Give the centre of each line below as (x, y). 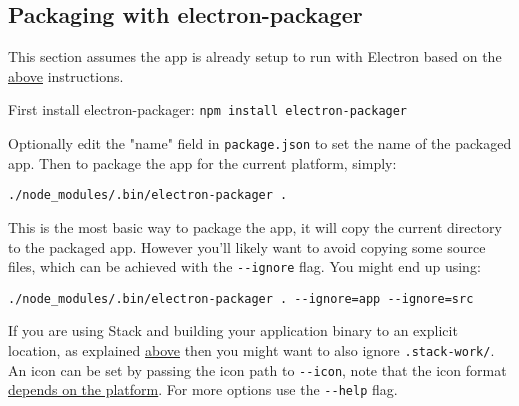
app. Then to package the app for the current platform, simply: (202, 162)
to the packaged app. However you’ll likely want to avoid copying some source (247, 246)
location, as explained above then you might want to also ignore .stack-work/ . (251, 350)
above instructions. (66, 75)
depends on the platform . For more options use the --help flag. (203, 389)
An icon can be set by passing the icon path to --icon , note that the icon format (257, 369)
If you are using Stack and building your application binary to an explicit (233, 330)
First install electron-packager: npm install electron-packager (208, 109)
